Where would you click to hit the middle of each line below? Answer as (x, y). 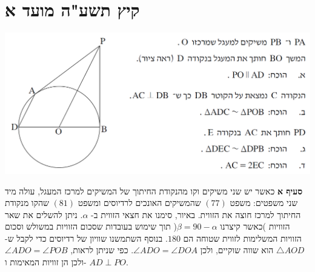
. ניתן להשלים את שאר (44, 214)
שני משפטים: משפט (264, 203)
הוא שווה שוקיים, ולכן (237, 250)
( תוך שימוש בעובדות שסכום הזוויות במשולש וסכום (91, 226)
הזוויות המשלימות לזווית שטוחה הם (242, 238)
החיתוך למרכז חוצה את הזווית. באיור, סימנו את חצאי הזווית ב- (196, 214)
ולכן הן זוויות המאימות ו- (46, 262)
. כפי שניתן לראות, (102, 250)
